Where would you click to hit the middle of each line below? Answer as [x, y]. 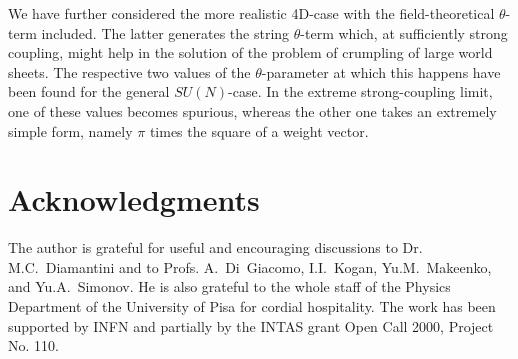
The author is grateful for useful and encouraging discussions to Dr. [215, 247]
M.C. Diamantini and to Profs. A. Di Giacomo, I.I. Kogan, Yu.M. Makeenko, [250, 266]
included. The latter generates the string [165, 32]
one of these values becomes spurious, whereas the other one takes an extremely [252, 110]
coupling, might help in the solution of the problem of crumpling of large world [250, 52]
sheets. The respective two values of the [129, 71]
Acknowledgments [134, 199]
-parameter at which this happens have [381, 71]
